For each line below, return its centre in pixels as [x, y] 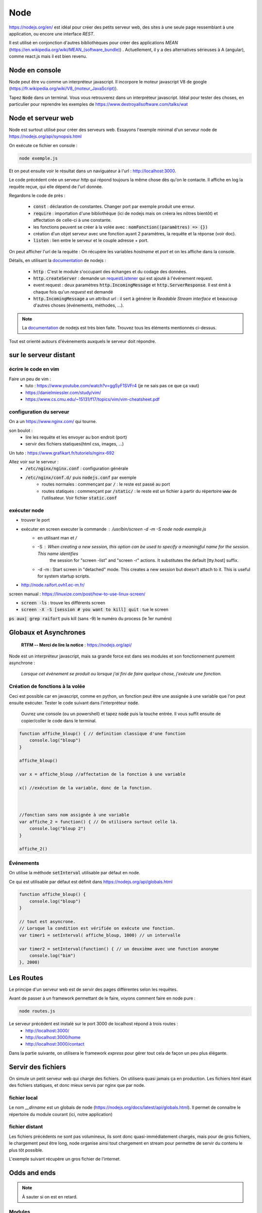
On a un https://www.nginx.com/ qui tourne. [53, 422]
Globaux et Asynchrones [47, 632]
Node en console [35, 70]
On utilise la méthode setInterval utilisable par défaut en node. [74, 873]
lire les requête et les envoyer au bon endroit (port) [76, 437]
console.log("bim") [53, 956]
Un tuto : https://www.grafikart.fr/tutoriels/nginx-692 [62, 453]
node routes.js [37, 1011]
